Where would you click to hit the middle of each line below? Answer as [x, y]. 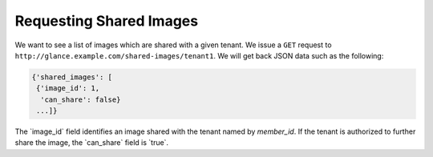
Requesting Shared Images [107, 21]
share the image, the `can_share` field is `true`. [91, 143]
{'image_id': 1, [68, 89]
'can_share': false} [81, 99]
